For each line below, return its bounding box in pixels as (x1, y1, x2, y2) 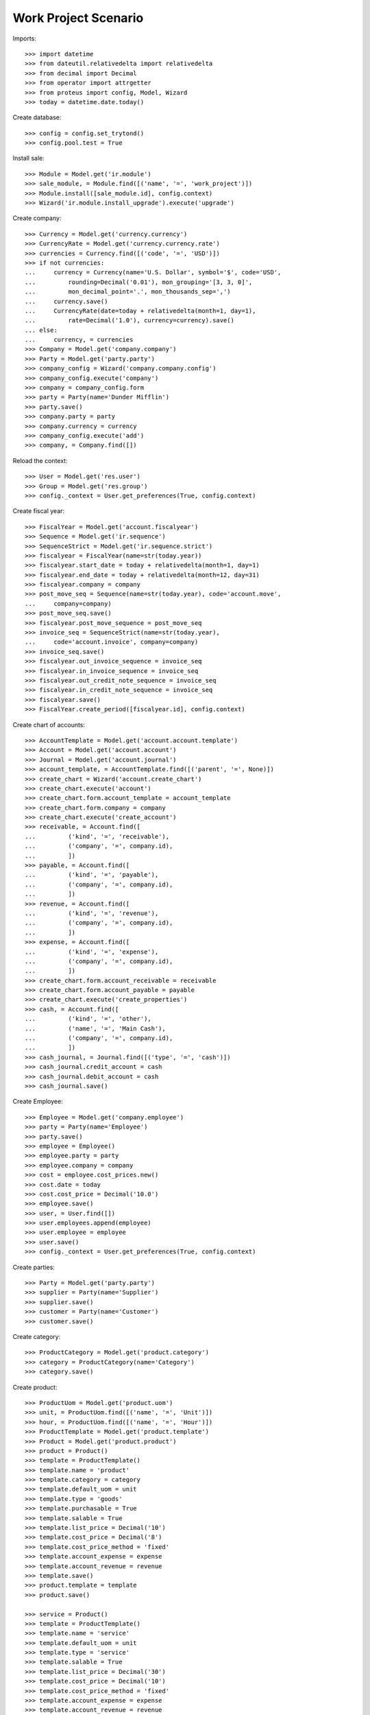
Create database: (12, 113, 62, 121)
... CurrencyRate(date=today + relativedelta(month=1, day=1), (25, 307, 256, 315)
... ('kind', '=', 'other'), (25, 1015, 152, 1023)
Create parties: (12, 1263, 55, 1271)
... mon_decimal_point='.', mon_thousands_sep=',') (25, 288, 231, 296)
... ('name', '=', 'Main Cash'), (25, 1024, 166, 1032)
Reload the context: (12, 456, 68, 464)
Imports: (12, 34, 37, 43)
